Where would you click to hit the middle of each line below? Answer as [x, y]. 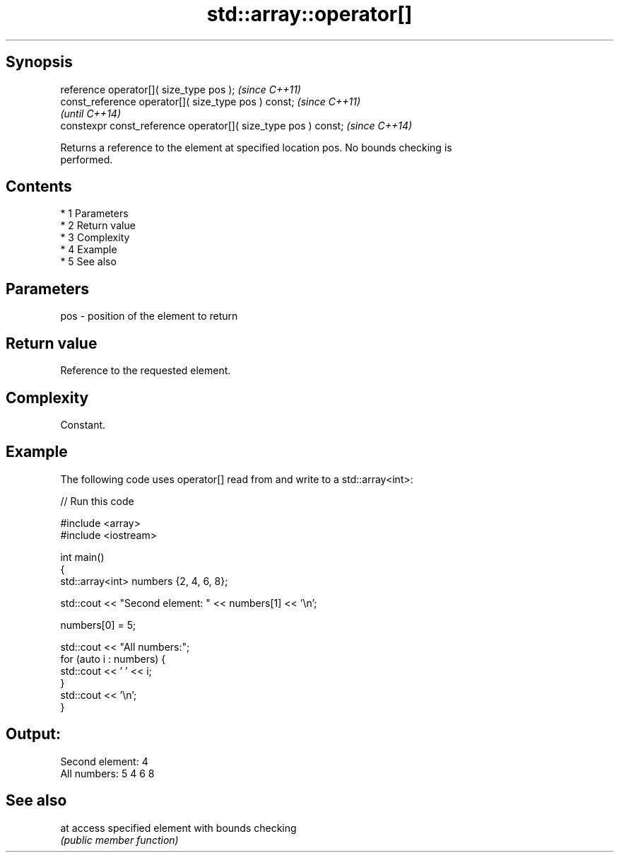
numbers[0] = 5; [98, 625]
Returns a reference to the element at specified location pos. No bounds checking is [256, 147]
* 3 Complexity [95, 238]
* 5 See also [88, 262]
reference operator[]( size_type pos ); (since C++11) [181, 89]
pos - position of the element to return [149, 316]
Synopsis [39, 62]
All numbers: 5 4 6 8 [107, 773]
